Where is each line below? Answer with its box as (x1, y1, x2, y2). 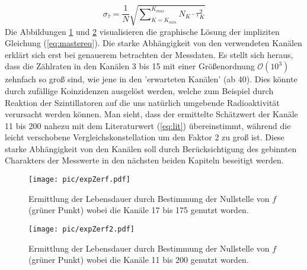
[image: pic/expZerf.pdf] (28, 175, 130, 184)
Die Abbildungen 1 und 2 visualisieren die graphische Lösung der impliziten (5, 25, 280, 37)
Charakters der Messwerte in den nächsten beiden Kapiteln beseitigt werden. (5, 154, 284, 166)
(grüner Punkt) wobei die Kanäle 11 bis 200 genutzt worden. (28, 253, 249, 266)
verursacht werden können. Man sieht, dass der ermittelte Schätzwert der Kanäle (5, 108, 298, 120)
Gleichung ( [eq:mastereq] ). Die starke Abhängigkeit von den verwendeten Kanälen (5, 37, 302, 49)
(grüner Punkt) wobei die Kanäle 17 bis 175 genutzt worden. (28, 204, 249, 216)
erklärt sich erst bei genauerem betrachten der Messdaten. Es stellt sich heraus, (5, 48, 293, 60)
